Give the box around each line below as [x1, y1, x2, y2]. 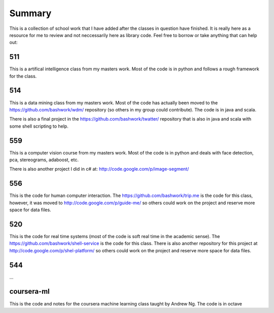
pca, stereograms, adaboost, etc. [9, 157, 79, 163]
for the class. [9, 73, 37, 79]
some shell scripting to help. [9, 123, 68, 129]
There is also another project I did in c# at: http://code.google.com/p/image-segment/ [9, 166, 189, 172]
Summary [9, 8, 52, 19]
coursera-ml [9, 287, 50, 296]
